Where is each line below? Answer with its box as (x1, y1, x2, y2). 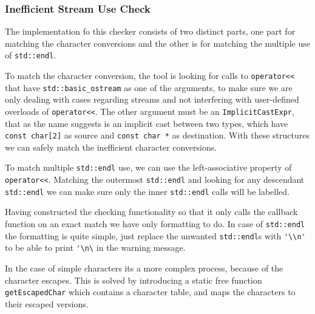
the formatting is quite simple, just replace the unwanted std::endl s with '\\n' (5, 229, 306, 242)
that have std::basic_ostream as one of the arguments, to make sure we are (5, 81, 293, 94)
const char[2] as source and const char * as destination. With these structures (5, 129, 310, 142)
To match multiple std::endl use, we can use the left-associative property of (5, 161, 292, 174)
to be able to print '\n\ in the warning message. (5, 241, 186, 254)
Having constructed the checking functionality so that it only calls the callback (5, 205, 298, 218)
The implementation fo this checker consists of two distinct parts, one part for (5, 25, 296, 38)
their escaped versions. (5, 297, 89, 310)
